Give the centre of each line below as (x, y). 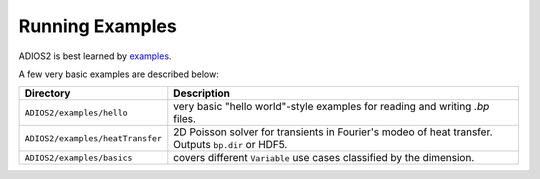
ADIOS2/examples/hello (76, 112)
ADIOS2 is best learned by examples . (95, 56)
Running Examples (97, 26)
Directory (47, 93)
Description (201, 93)
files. (185, 119)
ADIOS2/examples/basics (78, 157)
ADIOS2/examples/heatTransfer (93, 138)
